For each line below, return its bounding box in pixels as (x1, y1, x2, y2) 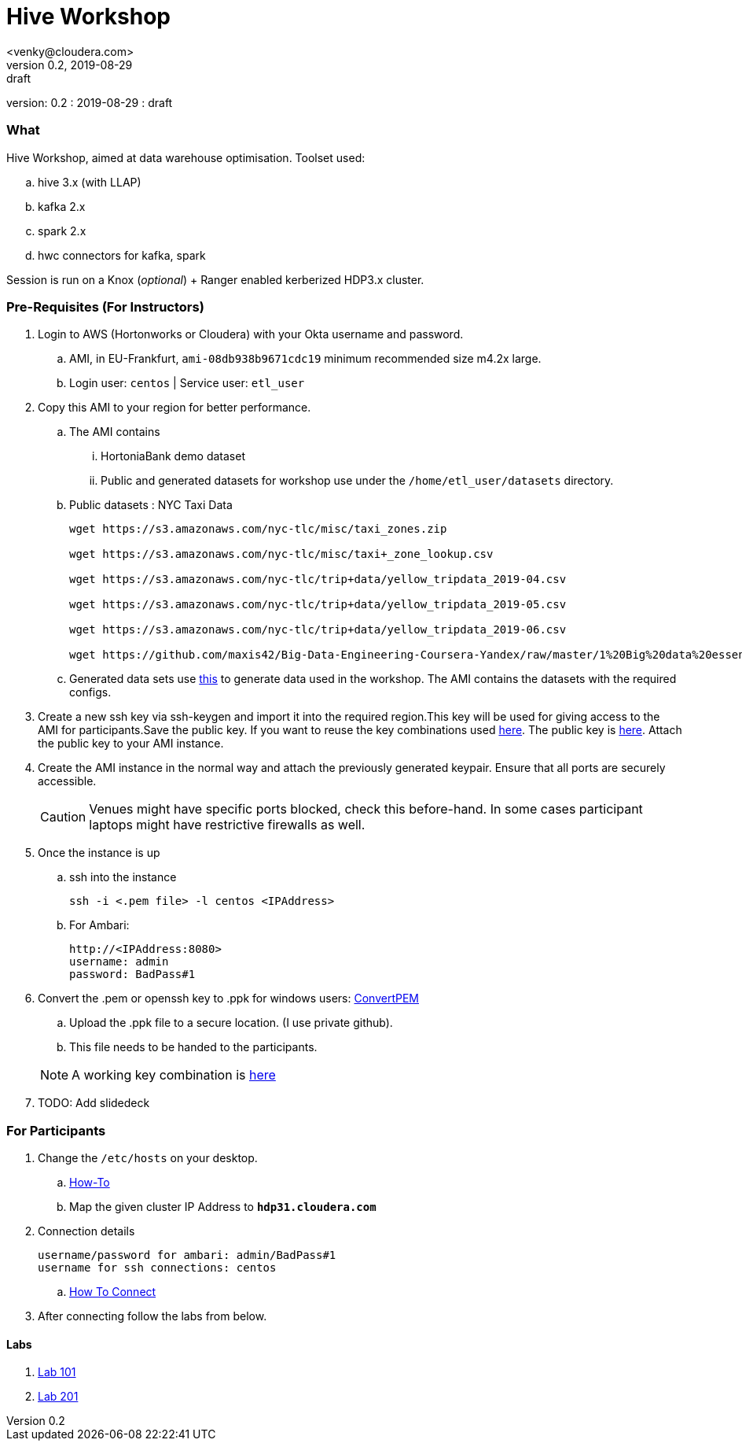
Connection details (38, 1224, 135, 1238)
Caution (40, 809, 86, 825)
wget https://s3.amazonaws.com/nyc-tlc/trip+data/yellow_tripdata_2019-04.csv (69, 573, 567, 586)
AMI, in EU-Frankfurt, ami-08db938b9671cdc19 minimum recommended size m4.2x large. (69, 352, 542, 366)
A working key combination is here (72, 1067, 276, 1083)
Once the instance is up (38, 846, 160, 860)
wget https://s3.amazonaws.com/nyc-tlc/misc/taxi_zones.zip (69, 522, 447, 536)
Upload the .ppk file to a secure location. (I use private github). (69, 1016, 393, 1030)
